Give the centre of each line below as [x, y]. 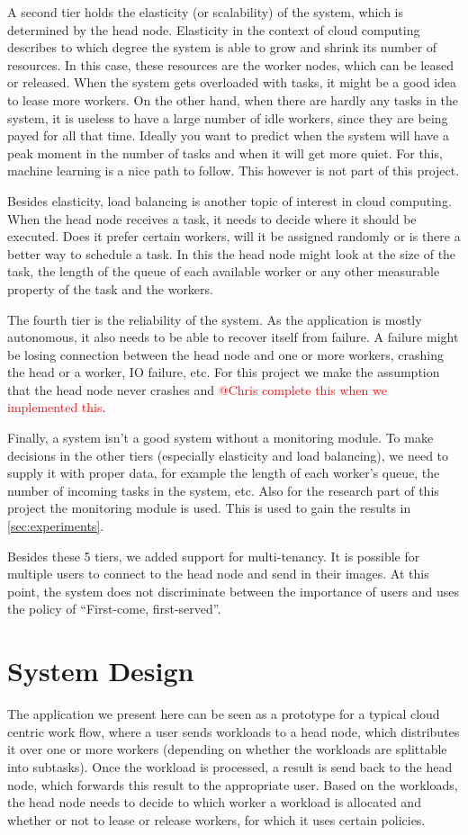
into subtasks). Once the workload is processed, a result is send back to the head [230, 766]
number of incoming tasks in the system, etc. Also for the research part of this [223, 490]
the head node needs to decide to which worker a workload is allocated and [214, 802]
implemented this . [57, 407]
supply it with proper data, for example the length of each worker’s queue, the [224, 473]
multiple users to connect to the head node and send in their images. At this [218, 574]
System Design [101, 671]
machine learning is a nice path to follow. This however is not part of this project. [234, 171]
